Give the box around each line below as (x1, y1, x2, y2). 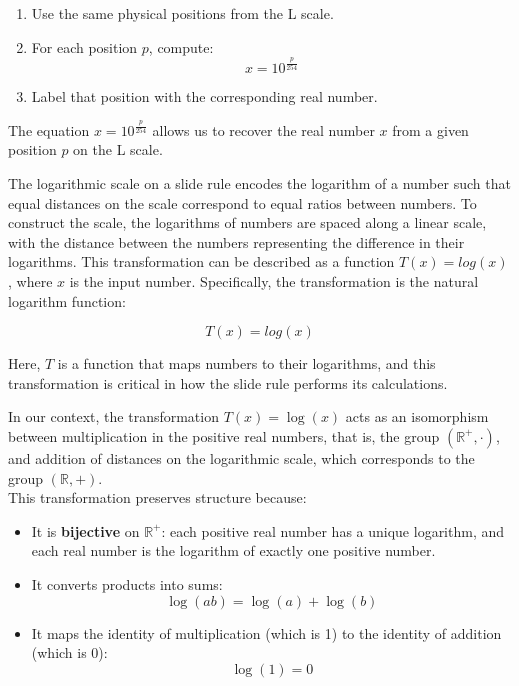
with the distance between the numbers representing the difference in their (8, 231, 465, 252)
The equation (8, 119, 90, 140)
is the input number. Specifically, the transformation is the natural (69, 270, 479, 291)
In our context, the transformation (8, 406, 219, 427)
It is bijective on (31, 520, 140, 541)
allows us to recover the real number (152, 119, 375, 140)
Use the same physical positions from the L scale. (31, 3, 334, 23)
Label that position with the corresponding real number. (31, 85, 378, 106)
